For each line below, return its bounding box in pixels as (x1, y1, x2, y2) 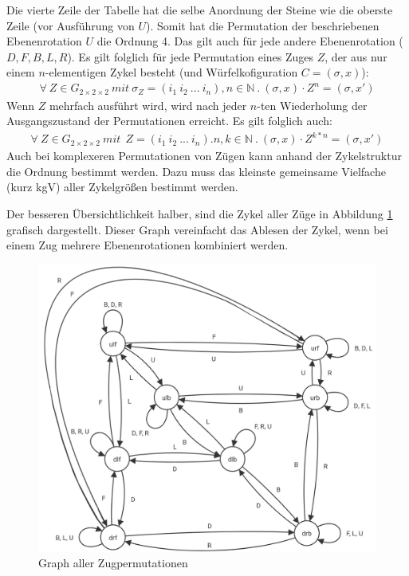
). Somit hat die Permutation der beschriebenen (146, 17, 380, 33)
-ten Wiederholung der (257, 96, 368, 113)
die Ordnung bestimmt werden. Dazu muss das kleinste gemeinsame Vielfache (6, 163, 386, 179)
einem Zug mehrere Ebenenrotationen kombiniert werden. (6, 237, 289, 253)
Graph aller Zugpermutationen (38, 554, 188, 571)
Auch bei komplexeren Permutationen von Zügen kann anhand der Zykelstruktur (6, 147, 402, 164)
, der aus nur (324, 48, 387, 65)
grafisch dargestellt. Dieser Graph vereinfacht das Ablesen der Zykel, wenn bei (6, 221, 388, 237)
